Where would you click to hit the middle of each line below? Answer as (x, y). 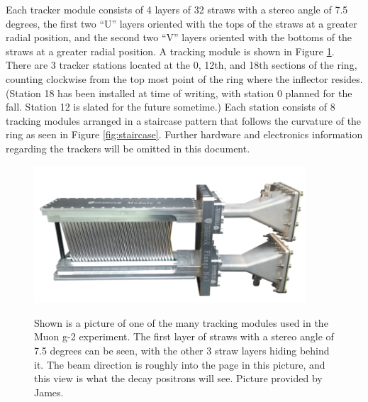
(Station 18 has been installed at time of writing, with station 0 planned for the (179, 93)
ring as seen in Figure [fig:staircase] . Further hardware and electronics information (184, 134)
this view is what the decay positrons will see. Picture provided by (178, 378)
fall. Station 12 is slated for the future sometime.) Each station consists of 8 (171, 107)
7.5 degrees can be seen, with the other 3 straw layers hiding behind (182, 351)
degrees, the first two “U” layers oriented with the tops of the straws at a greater (182, 23)
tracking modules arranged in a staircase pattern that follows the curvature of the (184, 120)
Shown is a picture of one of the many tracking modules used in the (181, 322)
